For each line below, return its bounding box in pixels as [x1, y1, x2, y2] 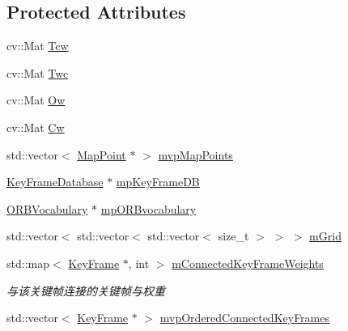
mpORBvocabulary [100, 200, 197, 217]
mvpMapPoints [158, 146, 233, 163]
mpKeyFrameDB [116, 173, 200, 190]
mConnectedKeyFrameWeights [172, 254, 324, 271]
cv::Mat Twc [6, 64, 69, 81]
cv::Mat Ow [6, 91, 66, 108]
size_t [218, 227, 249, 244]
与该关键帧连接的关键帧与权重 [6, 282, 165, 299]
